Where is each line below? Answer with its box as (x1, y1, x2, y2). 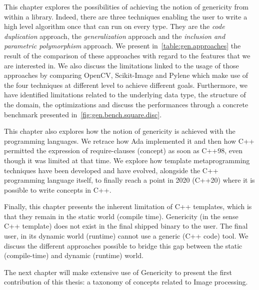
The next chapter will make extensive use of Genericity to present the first (4, 267, 232, 277)
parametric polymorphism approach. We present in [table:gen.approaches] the (4, 40, 241, 51)
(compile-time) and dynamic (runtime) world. (4, 250, 143, 261)
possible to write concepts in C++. (4, 184, 111, 195)
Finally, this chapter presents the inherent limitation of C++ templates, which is (4, 201, 252, 212)
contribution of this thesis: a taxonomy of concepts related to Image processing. (4, 277, 248, 287)
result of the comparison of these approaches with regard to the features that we (4, 50, 250, 60)
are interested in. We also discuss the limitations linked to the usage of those (4, 60, 239, 70)
